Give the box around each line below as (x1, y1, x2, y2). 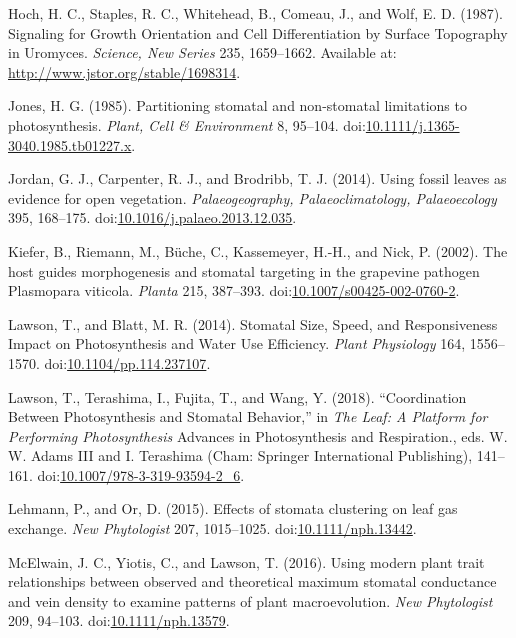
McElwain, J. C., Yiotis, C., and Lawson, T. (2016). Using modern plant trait (8, 551, 485, 572)
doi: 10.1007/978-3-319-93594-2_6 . (37, 464, 245, 485)
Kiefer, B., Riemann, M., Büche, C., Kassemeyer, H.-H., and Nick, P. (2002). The (8, 240, 508, 261)
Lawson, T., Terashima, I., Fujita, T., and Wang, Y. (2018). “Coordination (8, 386, 467, 407)
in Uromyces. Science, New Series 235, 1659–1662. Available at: (8, 42, 397, 63)
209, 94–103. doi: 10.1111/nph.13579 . (8, 610, 230, 631)
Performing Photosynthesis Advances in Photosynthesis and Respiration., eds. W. (8, 425, 508, 446)
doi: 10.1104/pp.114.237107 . (44, 352, 211, 373)
